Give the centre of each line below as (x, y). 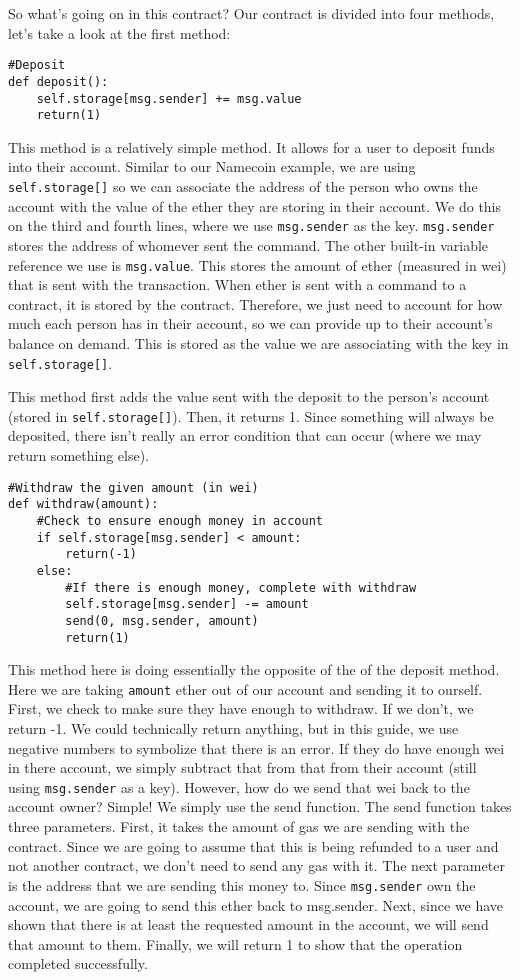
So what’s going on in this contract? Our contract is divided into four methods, (251, 13)
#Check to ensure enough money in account (179, 520)
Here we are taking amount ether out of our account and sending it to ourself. (245, 688)
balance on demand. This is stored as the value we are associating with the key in (258, 342)
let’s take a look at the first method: (119, 32)
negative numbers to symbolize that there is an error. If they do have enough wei (256, 747)
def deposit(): (58, 81)
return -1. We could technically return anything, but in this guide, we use (233, 728)
